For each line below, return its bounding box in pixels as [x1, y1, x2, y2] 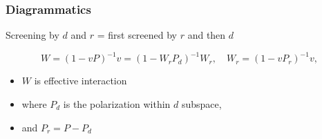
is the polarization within [63, 96, 171, 111]
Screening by [6, 28, 59, 42]
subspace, [181, 96, 222, 111]
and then [187, 28, 226, 42]
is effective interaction [34, 73, 127, 88]
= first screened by [97, 28, 178, 42]
